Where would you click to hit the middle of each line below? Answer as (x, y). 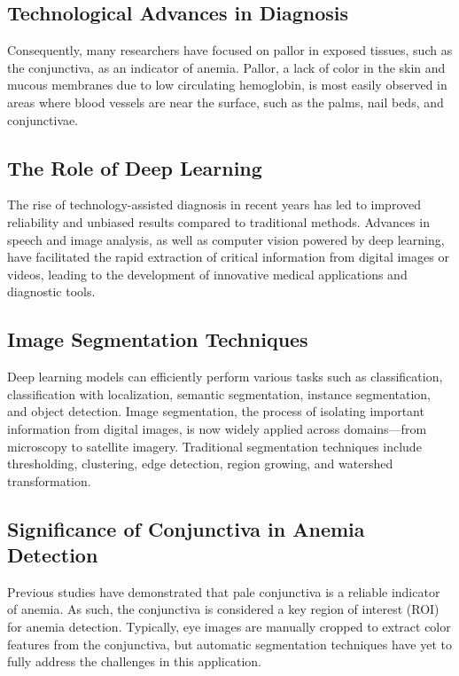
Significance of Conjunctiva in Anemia (186, 528)
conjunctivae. (43, 119)
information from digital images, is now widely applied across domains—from (217, 428)
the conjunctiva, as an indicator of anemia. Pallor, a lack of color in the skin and (226, 67)
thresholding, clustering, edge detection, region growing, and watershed (200, 464)
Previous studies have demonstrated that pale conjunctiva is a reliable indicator (224, 591)
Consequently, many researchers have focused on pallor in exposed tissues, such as (230, 50)
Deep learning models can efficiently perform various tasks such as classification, (225, 377)
